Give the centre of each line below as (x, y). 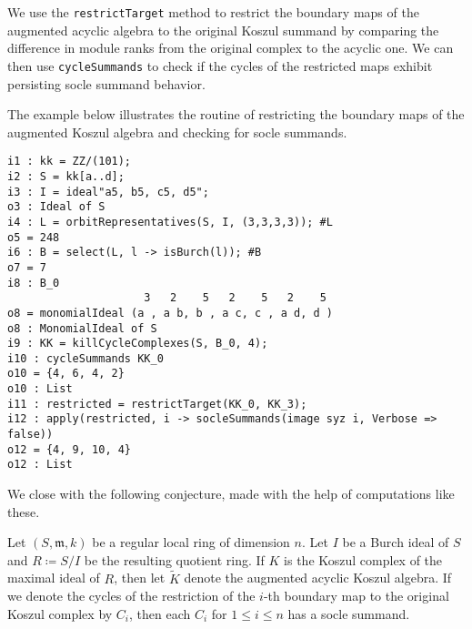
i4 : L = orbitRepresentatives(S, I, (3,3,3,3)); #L (170, 222)
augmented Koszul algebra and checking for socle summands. (177, 132)
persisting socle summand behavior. (106, 83)
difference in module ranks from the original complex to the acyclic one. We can (231, 48)
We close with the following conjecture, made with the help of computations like (231, 494)
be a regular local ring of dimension (191, 542)
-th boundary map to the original (356, 596)
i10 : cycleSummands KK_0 (85, 358)
